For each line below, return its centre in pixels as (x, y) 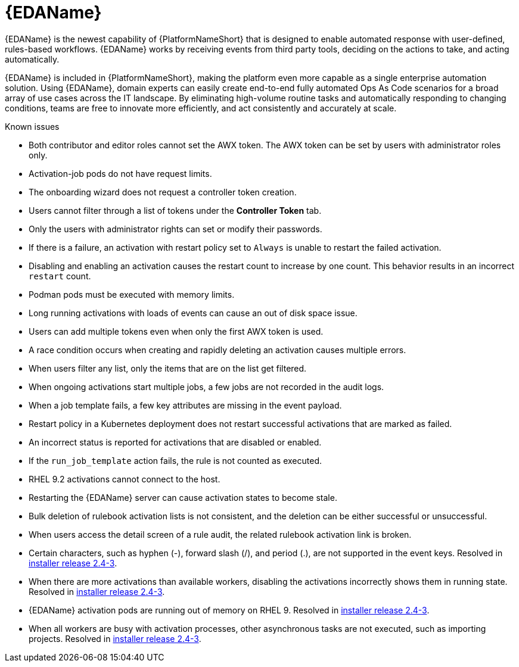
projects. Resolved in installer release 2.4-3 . (115, 638)
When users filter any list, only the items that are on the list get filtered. (168, 368)
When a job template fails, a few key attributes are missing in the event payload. (185, 405)
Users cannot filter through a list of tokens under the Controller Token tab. (175, 210)
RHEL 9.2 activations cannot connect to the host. (125, 479)
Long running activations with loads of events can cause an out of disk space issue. (193, 313)
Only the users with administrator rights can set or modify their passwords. (175, 229)
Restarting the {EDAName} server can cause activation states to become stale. (183, 497)
